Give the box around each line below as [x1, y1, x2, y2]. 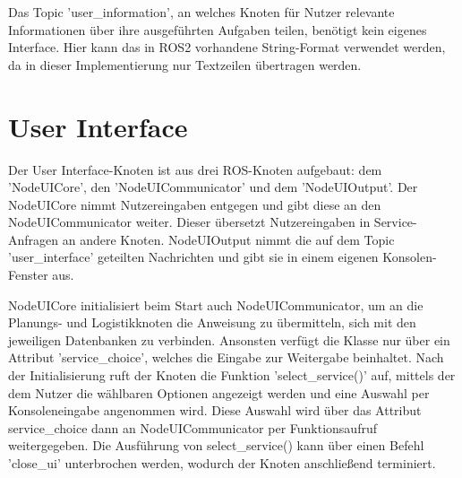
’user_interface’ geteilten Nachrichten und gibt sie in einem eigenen [8, 248, 379, 266]
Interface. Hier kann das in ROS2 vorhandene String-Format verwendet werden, [8, 38, 446, 56]
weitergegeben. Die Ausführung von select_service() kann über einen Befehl [8, 436, 424, 455]
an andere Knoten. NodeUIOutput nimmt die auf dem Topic [62, 230, 395, 248]
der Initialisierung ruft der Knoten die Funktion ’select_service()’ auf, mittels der [8, 366, 456, 385]
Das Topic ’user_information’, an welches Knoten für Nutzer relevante [8, 3, 395, 21]
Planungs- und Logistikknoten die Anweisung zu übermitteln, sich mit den [8, 313, 416, 332]
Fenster [8, 265, 48, 284]
